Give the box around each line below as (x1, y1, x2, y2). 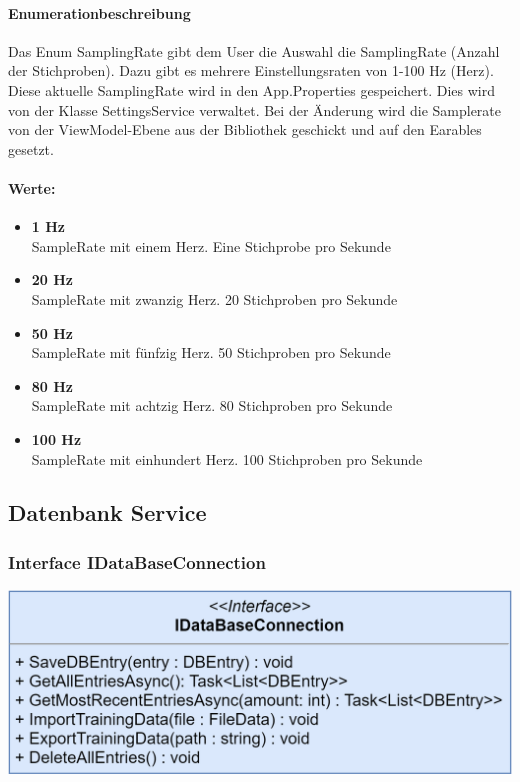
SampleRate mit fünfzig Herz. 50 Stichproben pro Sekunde (31, 342, 391, 363)
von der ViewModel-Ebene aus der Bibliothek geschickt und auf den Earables (8, 119, 482, 140)
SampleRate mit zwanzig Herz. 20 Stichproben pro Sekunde (31, 288, 398, 309)
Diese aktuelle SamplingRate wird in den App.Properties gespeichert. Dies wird (8, 79, 496, 100)
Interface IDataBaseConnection (8, 549, 266, 574)
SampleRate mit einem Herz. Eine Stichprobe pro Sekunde (31, 235, 391, 256)
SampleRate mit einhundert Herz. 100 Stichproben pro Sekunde (31, 448, 423, 469)
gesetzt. (8, 138, 54, 159)
